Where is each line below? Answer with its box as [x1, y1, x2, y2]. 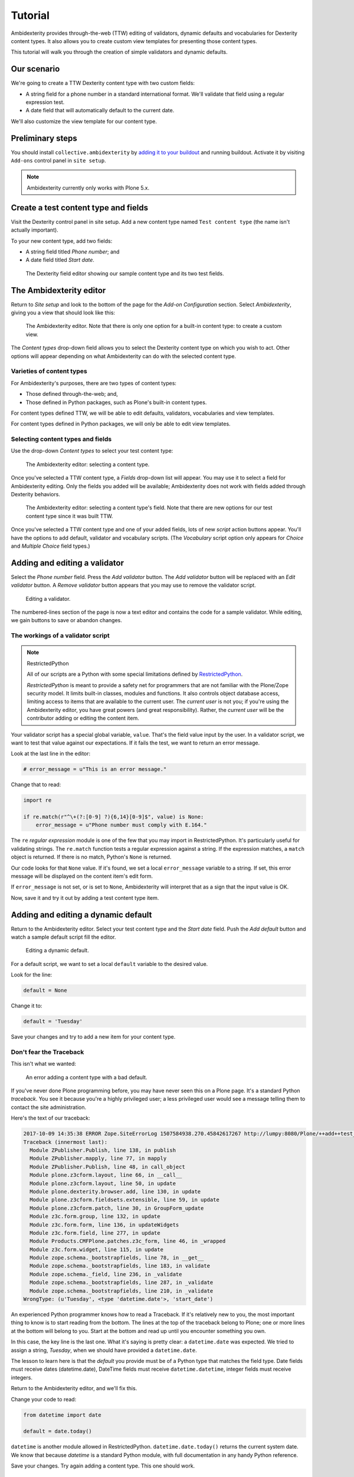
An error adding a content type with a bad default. [25, 1073, 147, 1081]
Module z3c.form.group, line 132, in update [29, 1213, 160, 1220]
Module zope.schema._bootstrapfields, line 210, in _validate [29, 1287, 214, 1294]
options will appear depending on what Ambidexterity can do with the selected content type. [11, 352, 236, 360]
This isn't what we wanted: [11, 1060, 77, 1068]
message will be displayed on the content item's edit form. [11, 872, 153, 880]
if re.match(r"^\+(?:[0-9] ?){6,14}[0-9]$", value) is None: [23, 814, 204, 821]
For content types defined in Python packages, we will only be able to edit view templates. [11, 420, 231, 428]
